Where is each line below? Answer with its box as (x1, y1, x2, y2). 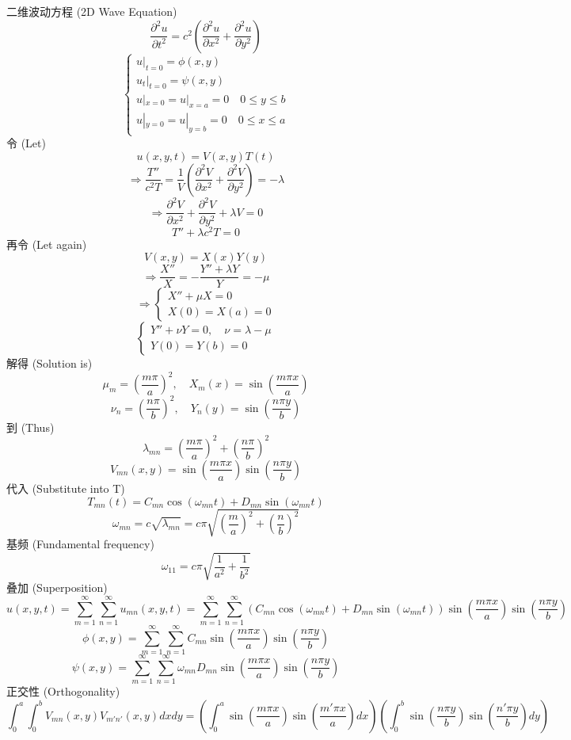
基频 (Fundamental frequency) (6, 536, 154, 552)
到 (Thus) (6, 418, 55, 435)
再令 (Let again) (6, 235, 87, 252)
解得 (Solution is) (6, 355, 93, 372)
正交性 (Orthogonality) (6, 683, 120, 700)
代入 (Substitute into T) (6, 479, 125, 496)
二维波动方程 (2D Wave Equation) (6, 3, 177, 19)
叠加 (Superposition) (6, 579, 108, 596)
